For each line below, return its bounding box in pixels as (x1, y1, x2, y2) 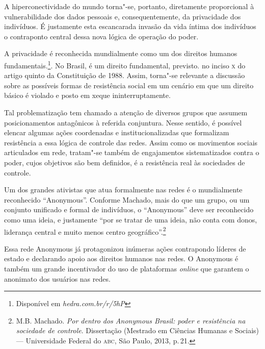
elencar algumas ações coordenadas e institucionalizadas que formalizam (4, 127, 229, 138)
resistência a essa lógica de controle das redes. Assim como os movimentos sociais (4, 137, 258, 147)
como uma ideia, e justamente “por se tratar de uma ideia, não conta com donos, (4, 214, 257, 225)
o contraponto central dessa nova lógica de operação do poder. (4, 31, 199, 41)
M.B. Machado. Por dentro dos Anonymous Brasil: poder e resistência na (16, 315, 246, 326)
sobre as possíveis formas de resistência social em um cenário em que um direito (4, 80, 254, 90)
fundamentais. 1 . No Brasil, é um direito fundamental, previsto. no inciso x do (4, 58, 246, 70)
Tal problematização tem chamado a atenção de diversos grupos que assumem (4, 107, 248, 117)
